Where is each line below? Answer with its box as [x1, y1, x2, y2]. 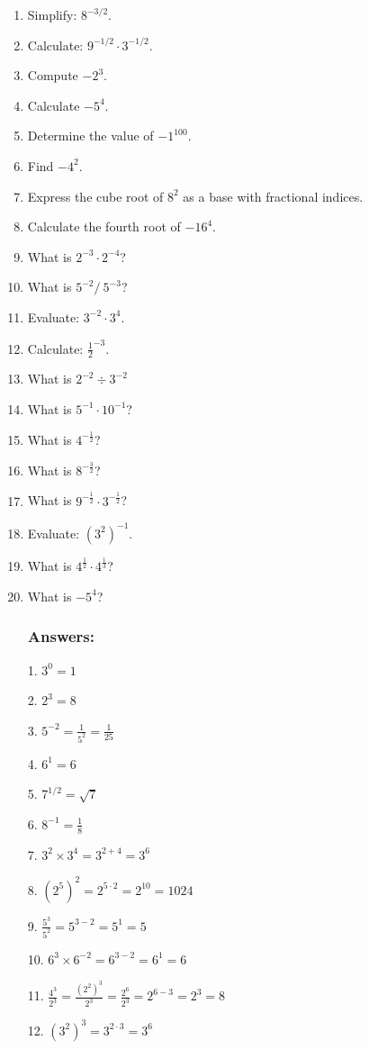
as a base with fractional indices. [183, 186, 364, 205]
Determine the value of [27, 126, 154, 145]
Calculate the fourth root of [27, 217, 181, 236]
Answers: [27, 625, 94, 647]
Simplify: [27, 5, 77, 23]
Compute [27, 66, 78, 85]
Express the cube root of [27, 186, 164, 205]
